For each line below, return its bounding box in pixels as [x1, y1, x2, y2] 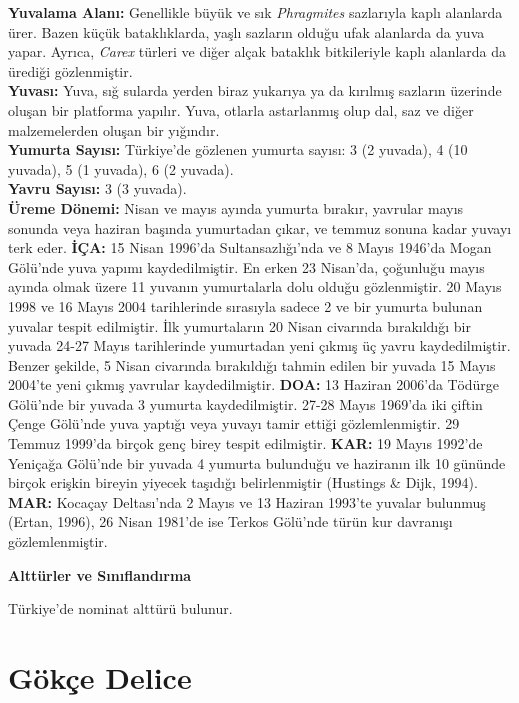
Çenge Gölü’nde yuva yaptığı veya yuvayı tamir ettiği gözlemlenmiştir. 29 [8, 413, 460, 434]
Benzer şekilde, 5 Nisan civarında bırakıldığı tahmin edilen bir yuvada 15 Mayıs [8, 354, 496, 375]
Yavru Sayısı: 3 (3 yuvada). [8, 178, 187, 199]
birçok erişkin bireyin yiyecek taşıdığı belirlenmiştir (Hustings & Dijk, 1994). [8, 472, 478, 493]
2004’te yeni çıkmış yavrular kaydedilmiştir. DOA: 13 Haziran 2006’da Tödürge [8, 374, 500, 395]
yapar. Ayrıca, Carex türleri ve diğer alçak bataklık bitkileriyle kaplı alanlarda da [8, 41, 507, 62]
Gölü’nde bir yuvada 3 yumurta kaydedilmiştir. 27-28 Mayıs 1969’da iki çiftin [8, 393, 483, 414]
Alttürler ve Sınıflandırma [8, 564, 192, 585]
